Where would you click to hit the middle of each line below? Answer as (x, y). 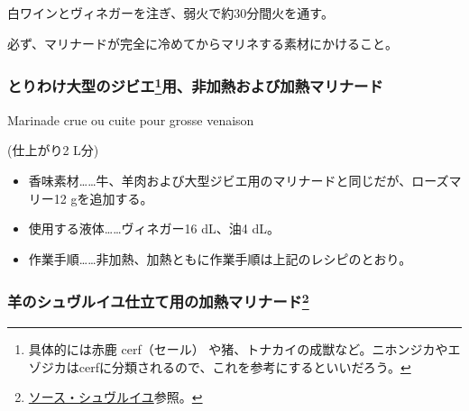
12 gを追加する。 (103, 198)
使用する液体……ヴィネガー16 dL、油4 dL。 (154, 228)
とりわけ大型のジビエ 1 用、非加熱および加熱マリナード (195, 85)
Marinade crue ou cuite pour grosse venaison (131, 119)
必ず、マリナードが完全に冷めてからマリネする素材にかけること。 (203, 43)
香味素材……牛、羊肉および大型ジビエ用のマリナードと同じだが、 (220, 181)
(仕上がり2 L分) (53, 150)
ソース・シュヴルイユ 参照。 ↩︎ (115, 397)
